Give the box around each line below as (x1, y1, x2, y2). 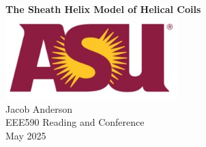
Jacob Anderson (5, 101, 72, 116)
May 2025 (5, 129, 46, 143)
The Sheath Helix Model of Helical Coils (5, 2, 201, 16)
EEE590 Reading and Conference (5, 115, 145, 129)
